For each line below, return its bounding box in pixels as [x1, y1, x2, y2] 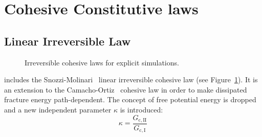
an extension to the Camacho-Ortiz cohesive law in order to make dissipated [4, 84, 247, 95]
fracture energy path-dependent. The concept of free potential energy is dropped [4, 94, 256, 105]
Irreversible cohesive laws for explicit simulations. [25, 57, 179, 67]
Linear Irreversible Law [4, 33, 131, 49]
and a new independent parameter [4, 104, 112, 115]
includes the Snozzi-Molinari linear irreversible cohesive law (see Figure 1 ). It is [4, 74, 258, 85]
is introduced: [120, 104, 163, 115]
